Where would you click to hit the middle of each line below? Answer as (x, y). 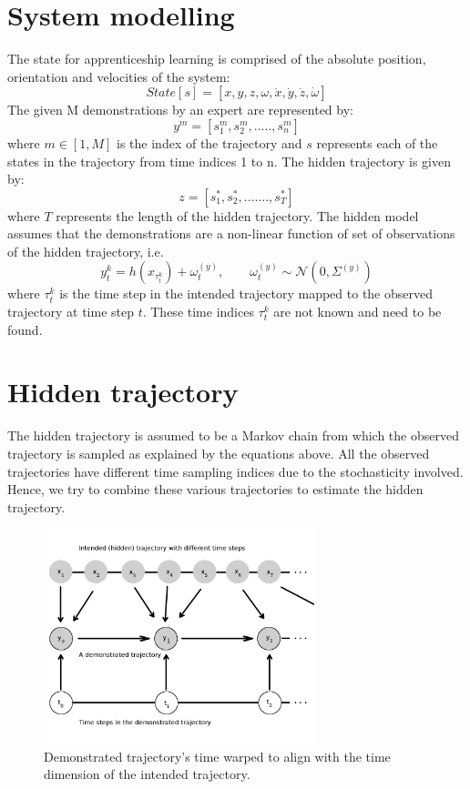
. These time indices (198, 312)
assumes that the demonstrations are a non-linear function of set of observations (231, 233)
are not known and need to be (358, 312)
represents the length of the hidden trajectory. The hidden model (237, 215)
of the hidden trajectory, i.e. (86, 251)
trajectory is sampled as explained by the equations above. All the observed (219, 453)
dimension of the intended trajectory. (147, 774)
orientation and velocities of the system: (119, 76)
